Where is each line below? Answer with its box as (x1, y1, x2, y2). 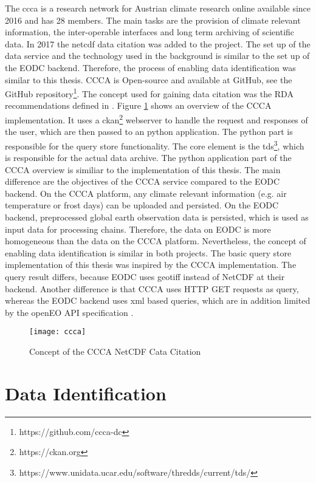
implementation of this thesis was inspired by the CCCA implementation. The (5, 258, 297, 271)
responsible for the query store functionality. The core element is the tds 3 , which (5, 137, 304, 152)
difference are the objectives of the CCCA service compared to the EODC (5, 175, 280, 188)
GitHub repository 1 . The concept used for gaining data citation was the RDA (5, 86, 294, 100)
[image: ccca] (29, 327, 86, 337)
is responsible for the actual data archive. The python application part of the (5, 151, 292, 164)
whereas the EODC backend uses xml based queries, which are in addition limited (5, 294, 311, 307)
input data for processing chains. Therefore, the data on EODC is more (5, 222, 271, 235)
